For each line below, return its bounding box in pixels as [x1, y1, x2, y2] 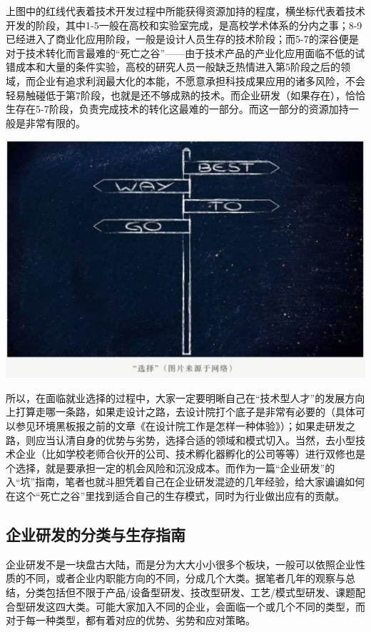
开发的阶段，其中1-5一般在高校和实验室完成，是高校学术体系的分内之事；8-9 [6, 17, 362, 32]
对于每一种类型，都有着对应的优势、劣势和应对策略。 [6, 613, 255, 628]
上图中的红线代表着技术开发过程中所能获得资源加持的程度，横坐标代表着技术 [6, 4, 365, 18]
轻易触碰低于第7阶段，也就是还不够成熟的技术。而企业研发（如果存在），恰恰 [6, 87, 365, 102]
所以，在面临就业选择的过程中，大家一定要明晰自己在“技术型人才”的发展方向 [6, 390, 365, 405]
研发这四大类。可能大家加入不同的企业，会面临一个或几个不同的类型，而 [25, 598, 365, 613]
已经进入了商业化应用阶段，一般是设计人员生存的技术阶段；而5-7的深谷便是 [6, 31, 359, 46]
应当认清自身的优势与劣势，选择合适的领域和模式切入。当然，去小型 [35, 432, 355, 447]
